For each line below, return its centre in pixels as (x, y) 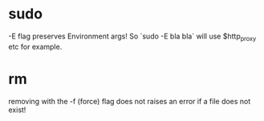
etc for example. (35, 46)
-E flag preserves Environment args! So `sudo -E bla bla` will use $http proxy (132, 37)
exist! (17, 110)
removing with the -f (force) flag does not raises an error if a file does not (130, 101)
